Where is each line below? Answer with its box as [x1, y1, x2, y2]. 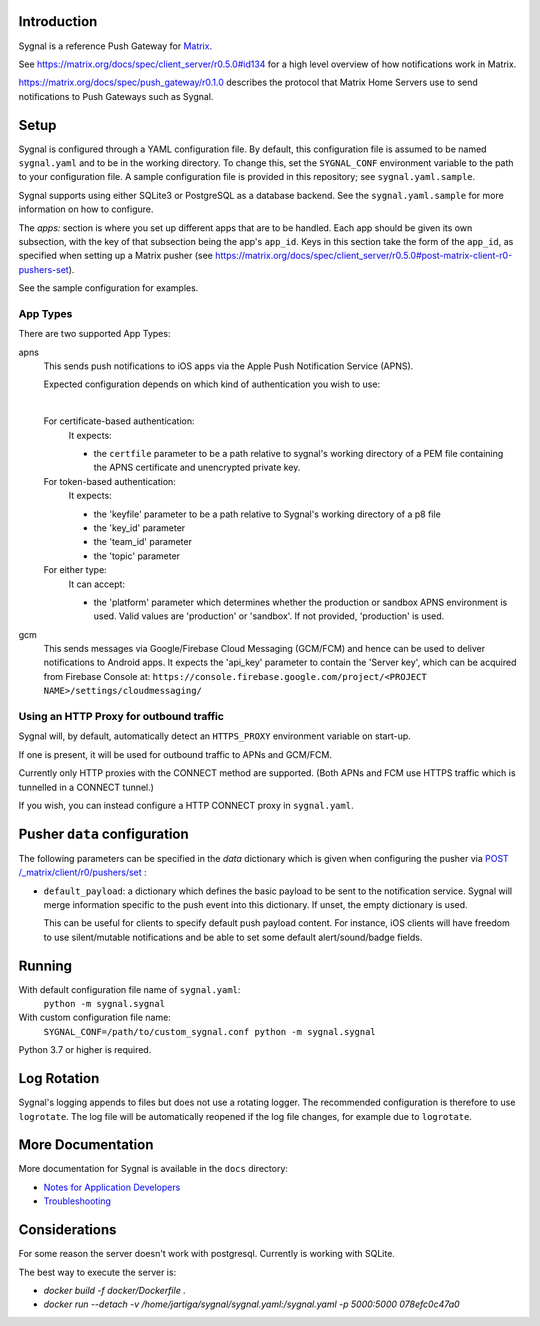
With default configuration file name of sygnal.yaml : [18, 983, 241, 995]
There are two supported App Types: [18, 328, 171, 340]
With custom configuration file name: [18, 1011, 172, 1024]
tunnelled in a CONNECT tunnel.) [18, 781, 155, 793]
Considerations [18, 1221, 117, 1239]
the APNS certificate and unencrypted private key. [93, 461, 301, 474]
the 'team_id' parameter [93, 536, 192, 548]
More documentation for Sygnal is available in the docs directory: [18, 1163, 289, 1175]
